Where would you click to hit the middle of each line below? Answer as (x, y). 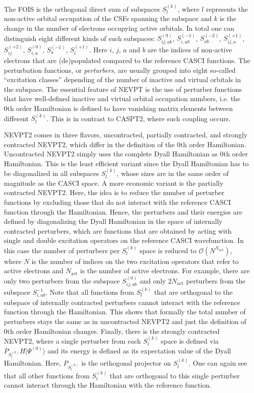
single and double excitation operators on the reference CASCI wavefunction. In (124, 240)
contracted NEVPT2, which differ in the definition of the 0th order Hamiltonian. (125, 144)
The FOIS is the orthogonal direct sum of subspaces (82, 9)
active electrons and (34, 271)
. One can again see (218, 363)
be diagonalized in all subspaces (52, 173)
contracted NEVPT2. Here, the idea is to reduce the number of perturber (114, 192)
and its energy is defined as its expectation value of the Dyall (139, 350)
